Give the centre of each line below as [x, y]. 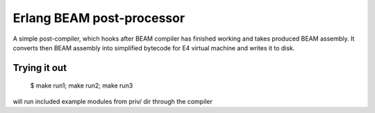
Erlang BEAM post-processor [99, 18]
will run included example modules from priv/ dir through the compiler [113, 101]
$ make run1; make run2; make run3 [82, 85]
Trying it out [40, 68]
